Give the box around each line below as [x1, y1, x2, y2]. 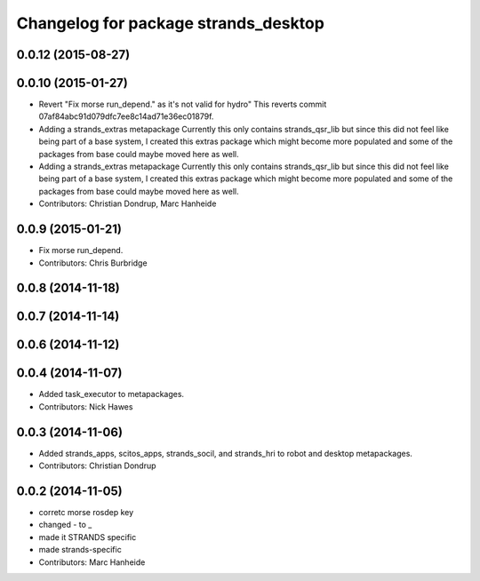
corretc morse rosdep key [38, 507, 134, 518]
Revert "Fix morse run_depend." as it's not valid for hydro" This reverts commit [38, 99, 327, 110]
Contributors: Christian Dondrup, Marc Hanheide [38, 198, 217, 209]
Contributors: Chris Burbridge [38, 258, 148, 268]
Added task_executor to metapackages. [38, 389, 185, 400]
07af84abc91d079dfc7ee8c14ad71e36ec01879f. [38, 111, 214, 122]
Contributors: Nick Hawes [38, 401, 133, 412]
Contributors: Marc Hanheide [38, 556, 146, 568]
